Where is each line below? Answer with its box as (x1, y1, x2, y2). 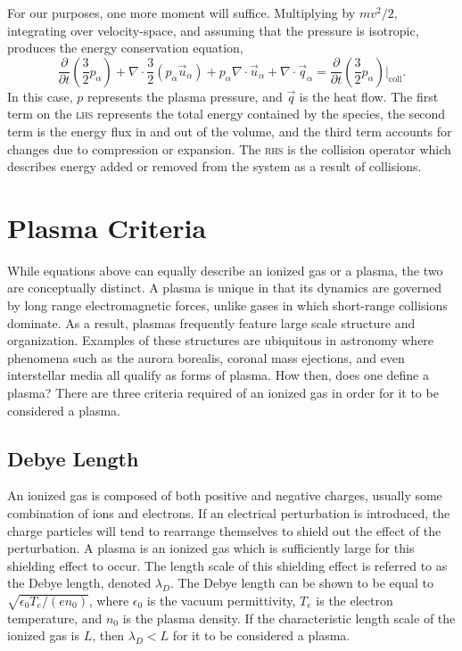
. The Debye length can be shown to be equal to (169, 573, 433, 592)
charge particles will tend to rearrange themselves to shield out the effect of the (7, 521, 441, 540)
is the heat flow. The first (299, 87, 439, 105)
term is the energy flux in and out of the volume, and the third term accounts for (7, 121, 452, 140)
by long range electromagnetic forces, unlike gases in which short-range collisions (7, 296, 448, 315)
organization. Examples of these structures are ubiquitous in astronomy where (7, 331, 434, 350)
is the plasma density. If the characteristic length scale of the (122, 608, 456, 627)
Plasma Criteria (7, 209, 207, 245)
